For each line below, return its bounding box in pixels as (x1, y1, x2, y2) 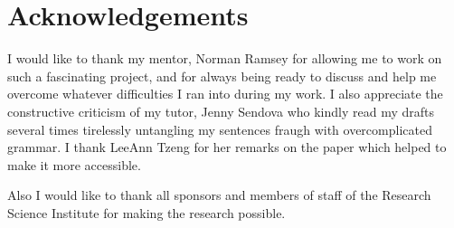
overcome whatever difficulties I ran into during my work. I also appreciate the (7, 84, 443, 103)
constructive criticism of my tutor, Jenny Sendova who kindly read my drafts (7, 101, 434, 120)
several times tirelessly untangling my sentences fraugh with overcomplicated (7, 119, 432, 138)
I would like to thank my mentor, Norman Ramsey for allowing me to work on (7, 49, 442, 68)
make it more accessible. (7, 155, 141, 174)
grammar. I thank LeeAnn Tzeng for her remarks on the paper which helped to (7, 138, 447, 157)
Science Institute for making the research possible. (7, 203, 286, 222)
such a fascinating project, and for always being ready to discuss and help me (7, 66, 437, 85)
